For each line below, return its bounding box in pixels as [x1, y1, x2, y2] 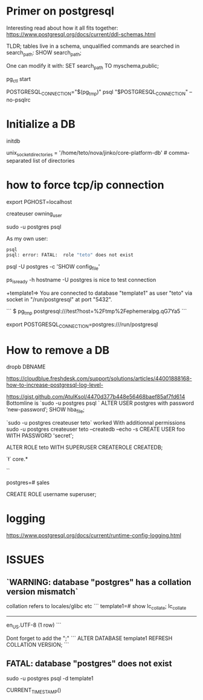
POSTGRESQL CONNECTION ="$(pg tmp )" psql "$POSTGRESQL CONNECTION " [6, 88, 188, 97]
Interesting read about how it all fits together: [6, 24, 118, 31]
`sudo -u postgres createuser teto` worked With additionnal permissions [6, 419, 186, 427]
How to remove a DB [6, 343, 110, 357]
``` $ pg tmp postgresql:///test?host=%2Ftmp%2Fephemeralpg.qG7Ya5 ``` [6, 307, 187, 316]
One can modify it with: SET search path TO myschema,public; [6, 62, 159, 71]
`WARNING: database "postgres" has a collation [6, 577, 192, 587]
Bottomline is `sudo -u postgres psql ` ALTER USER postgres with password [6, 399, 195, 407]
